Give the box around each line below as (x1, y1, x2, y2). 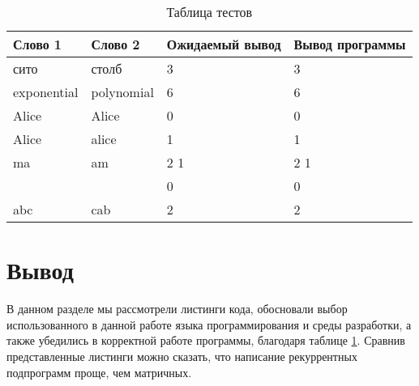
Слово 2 (91, 35, 140, 53)
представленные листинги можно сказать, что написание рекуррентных (6, 347, 357, 364)
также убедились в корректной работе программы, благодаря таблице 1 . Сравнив (6, 332, 405, 349)
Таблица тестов (166, 2, 253, 21)
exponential (13, 83, 79, 101)
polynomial (91, 83, 154, 101)
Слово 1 (13, 35, 62, 53)
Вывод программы (293, 35, 406, 53)
